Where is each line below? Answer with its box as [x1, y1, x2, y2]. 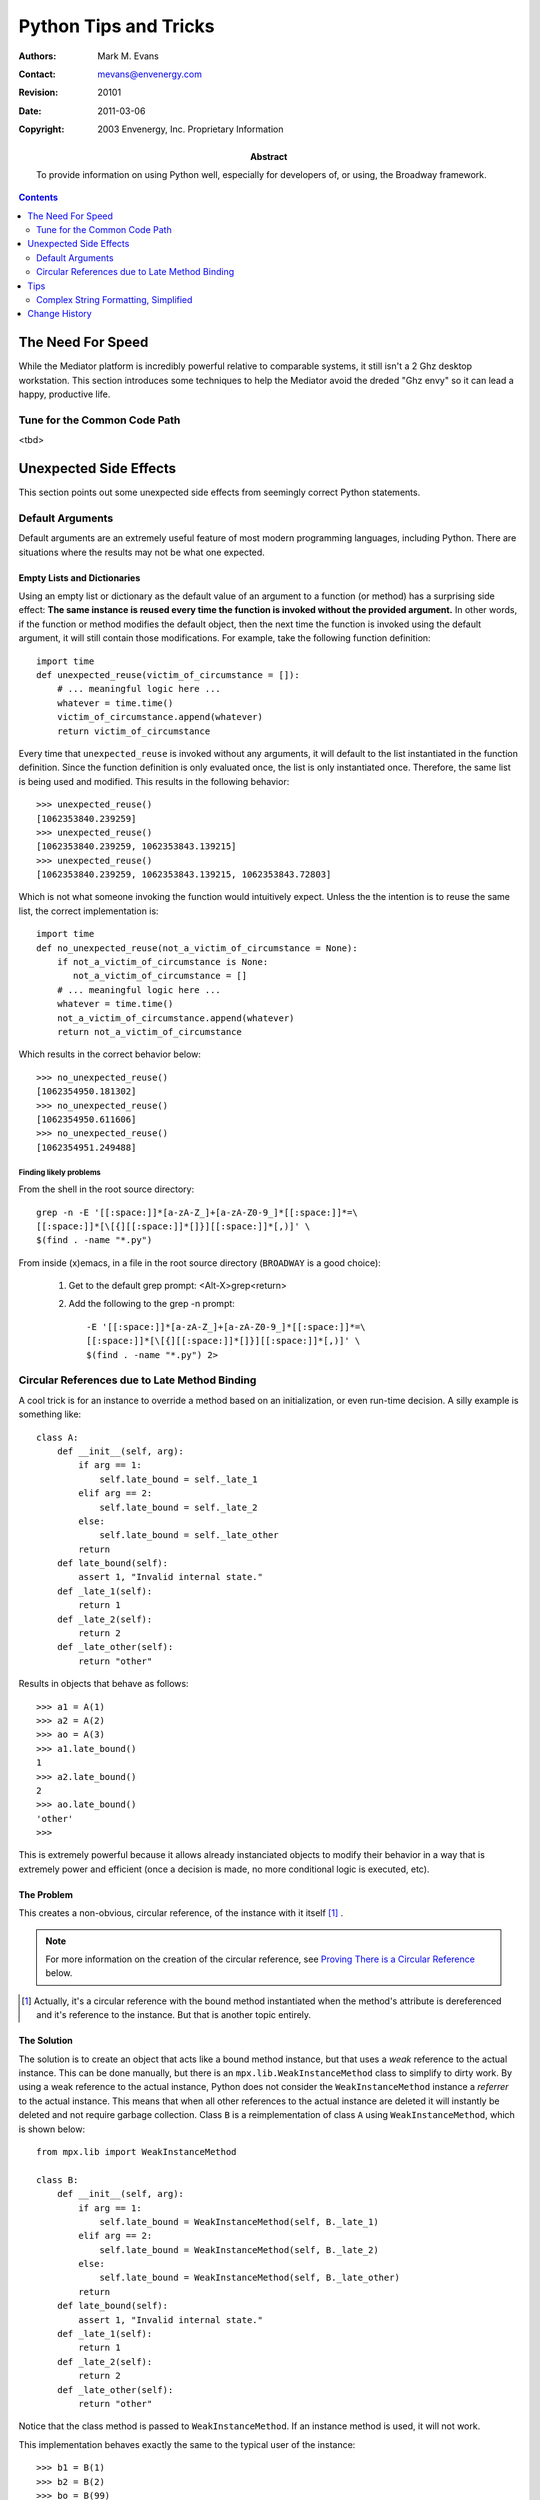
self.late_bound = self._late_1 [99, 1473, 259, 1485]
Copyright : [18, 123, 65, 135]
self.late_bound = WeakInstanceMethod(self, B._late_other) [99, 2272, 400, 2284]
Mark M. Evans [97, 50, 159, 62]
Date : [18, 105, 42, 117]
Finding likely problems [18, 1167, 102, 1177]
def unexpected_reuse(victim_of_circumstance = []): [36, 670, 300, 681]
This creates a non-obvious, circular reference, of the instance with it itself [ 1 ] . [18, 1907, 344, 1919]
